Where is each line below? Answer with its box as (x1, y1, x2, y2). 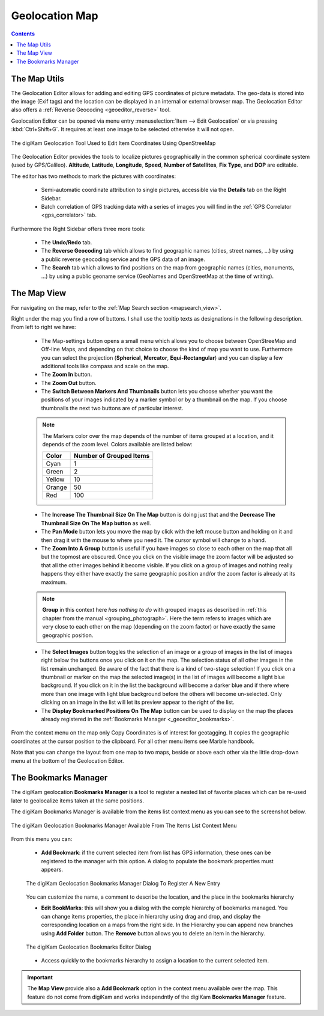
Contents (11, 30, 35, 37)
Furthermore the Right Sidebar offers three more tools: (11, 225, 146, 232)
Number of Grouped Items (74, 452, 150, 460)
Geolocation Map (11, 9, 98, 22)
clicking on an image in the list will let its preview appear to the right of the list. (41, 698, 235, 706)
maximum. (41, 578, 67, 586)
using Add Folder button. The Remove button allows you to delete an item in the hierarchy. (41, 929, 265, 937)
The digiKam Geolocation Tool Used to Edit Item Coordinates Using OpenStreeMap (11, 139, 216, 147)
